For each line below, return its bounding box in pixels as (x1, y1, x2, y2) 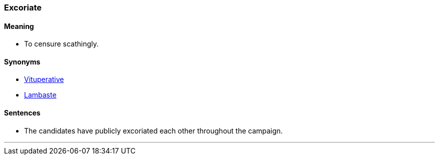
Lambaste (24, 90, 57, 99)
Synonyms (4, 57, 41, 66)
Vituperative (24, 75, 64, 84)
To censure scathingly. (24, 39, 99, 48)
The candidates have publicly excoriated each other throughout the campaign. (24, 126, 283, 135)
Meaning (4, 21, 34, 30)
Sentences (4, 108, 41, 117)
